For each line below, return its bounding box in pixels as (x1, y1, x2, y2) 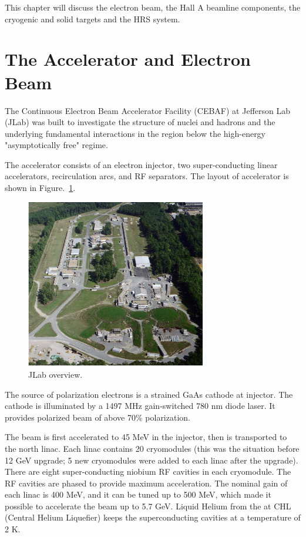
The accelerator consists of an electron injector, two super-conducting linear (5, 158, 278, 170)
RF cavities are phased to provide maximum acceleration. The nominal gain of (5, 476, 288, 489)
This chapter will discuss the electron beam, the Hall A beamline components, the (5, 1, 301, 13)
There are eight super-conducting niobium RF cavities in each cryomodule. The (5, 465, 291, 478)
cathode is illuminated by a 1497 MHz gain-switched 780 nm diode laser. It (5, 400, 275, 412)
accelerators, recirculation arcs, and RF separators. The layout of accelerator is (5, 170, 289, 182)
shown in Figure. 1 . (5, 182, 76, 194)
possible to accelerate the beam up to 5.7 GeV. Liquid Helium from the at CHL (5, 499, 291, 512)
